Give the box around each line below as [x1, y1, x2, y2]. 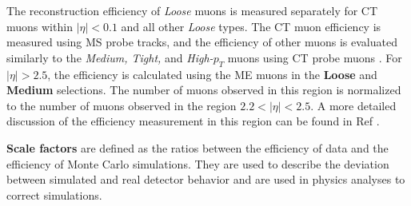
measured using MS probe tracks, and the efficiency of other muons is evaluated [6, 34, 397, 50]
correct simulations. [6, 186, 102, 203]
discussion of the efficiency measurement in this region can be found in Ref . [6, 113, 380, 129]
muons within [6, 18, 73, 34]
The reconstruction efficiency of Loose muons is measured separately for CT [6, 2, 378, 18]
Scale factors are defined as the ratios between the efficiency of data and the [6, 139, 389, 156]
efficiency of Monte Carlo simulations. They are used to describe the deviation [6, 155, 389, 172]
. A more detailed [310, 97, 397, 113]
